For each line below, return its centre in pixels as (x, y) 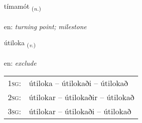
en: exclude (20, 63)
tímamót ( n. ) (23, 7)
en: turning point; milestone (45, 26)
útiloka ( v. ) (20, 43)
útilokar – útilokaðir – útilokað (81, 97)
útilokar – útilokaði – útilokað (80, 111)
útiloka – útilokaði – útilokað (79, 83)
